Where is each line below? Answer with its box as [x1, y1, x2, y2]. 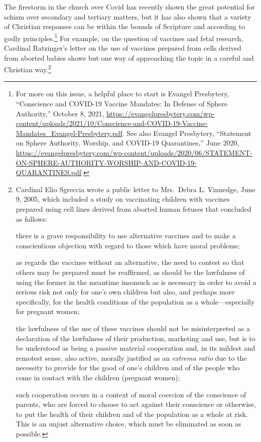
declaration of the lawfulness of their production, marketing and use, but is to [16, 333, 255, 343]
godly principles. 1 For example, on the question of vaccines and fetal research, [4, 31, 243, 43]
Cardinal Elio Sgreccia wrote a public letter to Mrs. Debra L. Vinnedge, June [16, 184, 255, 194]
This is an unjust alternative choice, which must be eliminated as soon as [16, 418, 241, 429]
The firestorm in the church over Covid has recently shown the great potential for [4, 2, 255, 12]
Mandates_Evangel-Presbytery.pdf [16, 127, 122, 138]
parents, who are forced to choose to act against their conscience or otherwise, [16, 399, 256, 409]
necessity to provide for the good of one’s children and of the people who [16, 362, 240, 373]
